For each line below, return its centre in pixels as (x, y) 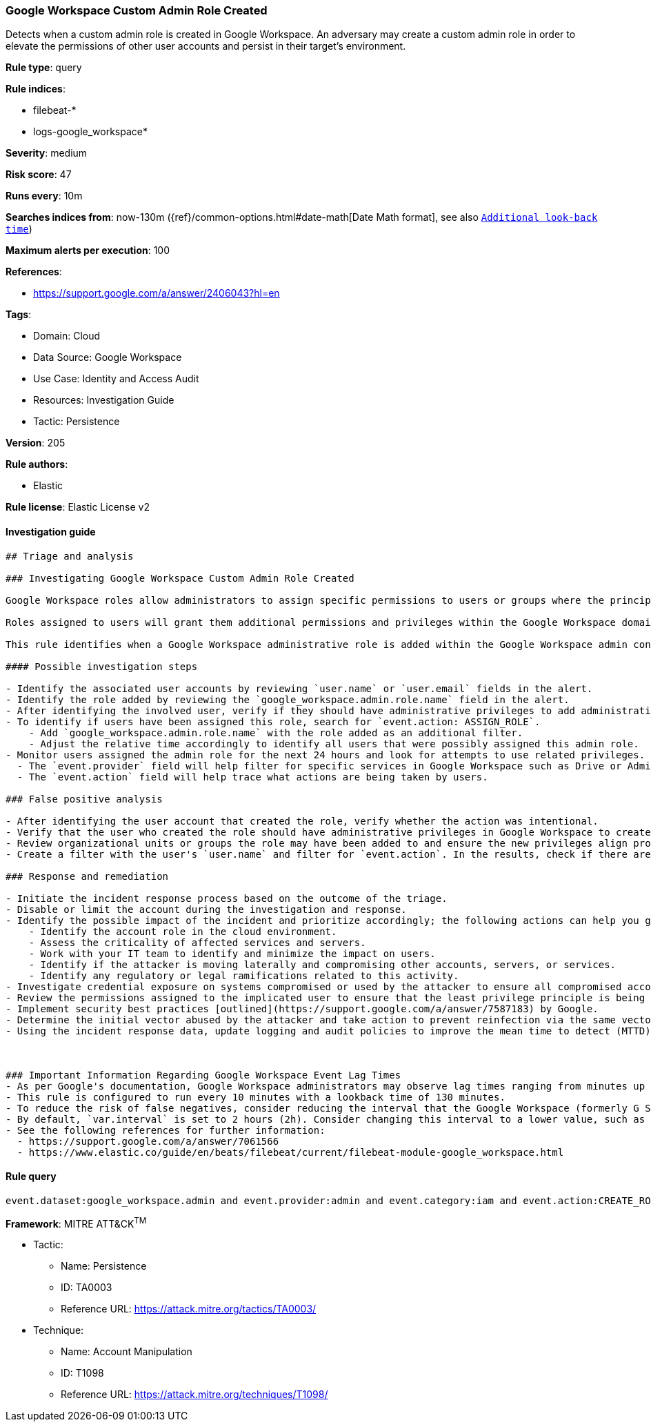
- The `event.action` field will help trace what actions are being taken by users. (252, 777)
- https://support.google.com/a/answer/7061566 (148, 1141)
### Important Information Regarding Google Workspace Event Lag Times (203, 1075)
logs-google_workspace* (91, 132)
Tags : (19, 315)
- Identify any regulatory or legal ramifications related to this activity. (244, 975)
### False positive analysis (84, 799)
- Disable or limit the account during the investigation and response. (206, 909)
